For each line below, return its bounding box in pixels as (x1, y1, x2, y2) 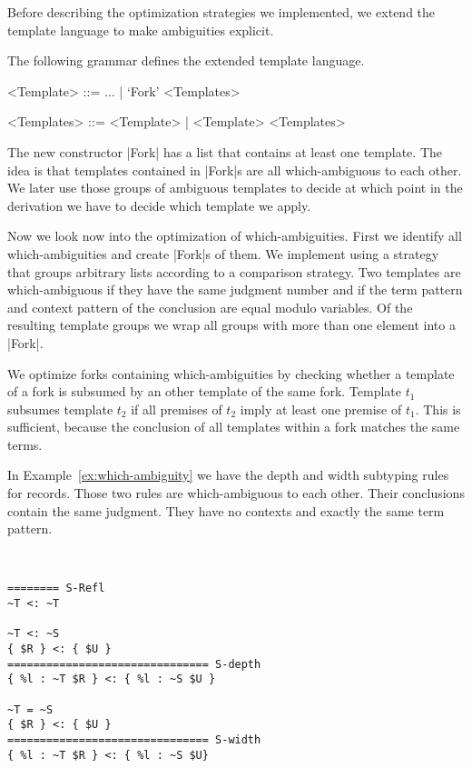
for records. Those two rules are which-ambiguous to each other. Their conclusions (7, 484, 465, 503)
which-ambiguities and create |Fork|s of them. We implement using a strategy (7, 244, 439, 263)
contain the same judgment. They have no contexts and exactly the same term (7, 501, 445, 520)
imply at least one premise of (240, 399, 402, 418)
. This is (415, 399, 461, 418)
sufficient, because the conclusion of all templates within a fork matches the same (7, 417, 460, 436)
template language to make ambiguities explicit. (7, 20, 274, 39)
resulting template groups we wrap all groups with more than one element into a (7, 315, 456, 334)
